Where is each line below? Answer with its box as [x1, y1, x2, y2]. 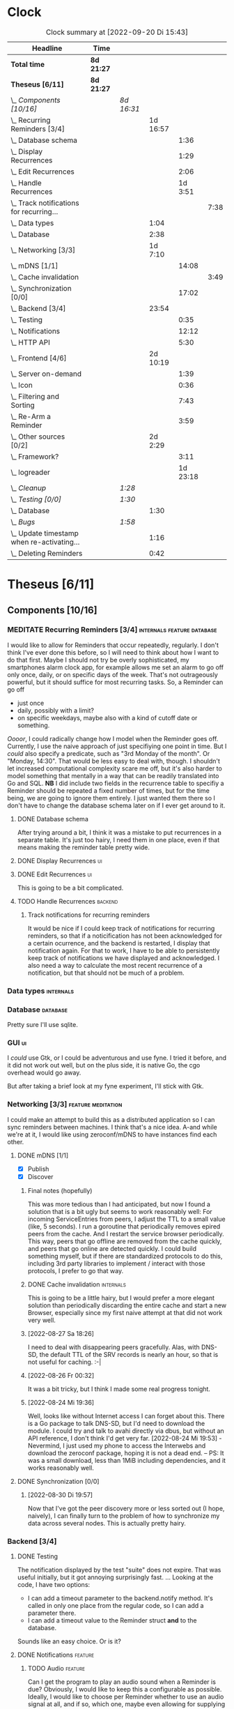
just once [17, 699, 45, 707]
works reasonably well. [27, 1464, 94, 1472]
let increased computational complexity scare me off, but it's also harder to [7, 764, 223, 773]
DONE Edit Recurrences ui [17, 869, 93, 879]
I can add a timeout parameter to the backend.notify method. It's [27, 1594, 214, 1602]
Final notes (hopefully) [27, 1186, 93, 1194]
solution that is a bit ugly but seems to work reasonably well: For [27, 1207, 212, 1215]
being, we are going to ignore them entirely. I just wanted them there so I [7, 793, 216, 802]
